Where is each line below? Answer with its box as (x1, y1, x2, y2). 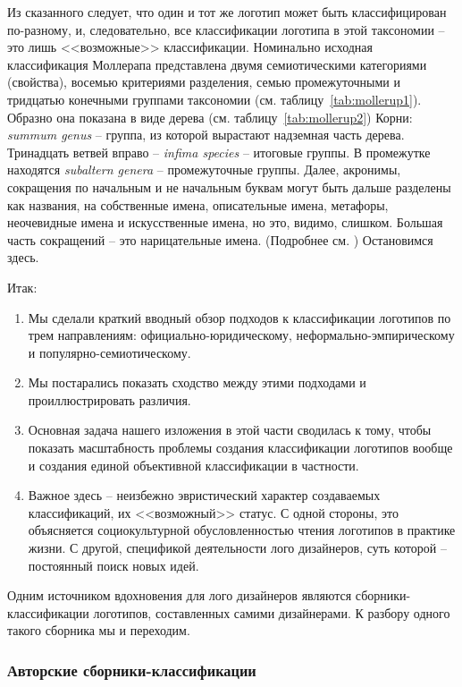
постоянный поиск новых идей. (28, 556, 199, 574)
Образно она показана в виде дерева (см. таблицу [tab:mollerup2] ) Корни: (7, 107, 413, 126)
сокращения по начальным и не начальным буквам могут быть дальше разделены (7, 177, 451, 196)
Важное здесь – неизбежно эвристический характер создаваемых (28, 486, 381, 505)
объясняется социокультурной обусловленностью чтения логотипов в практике (28, 521, 456, 539)
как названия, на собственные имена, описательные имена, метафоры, (7, 195, 389, 214)
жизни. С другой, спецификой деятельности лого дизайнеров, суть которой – (28, 539, 447, 557)
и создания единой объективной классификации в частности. (28, 455, 359, 474)
